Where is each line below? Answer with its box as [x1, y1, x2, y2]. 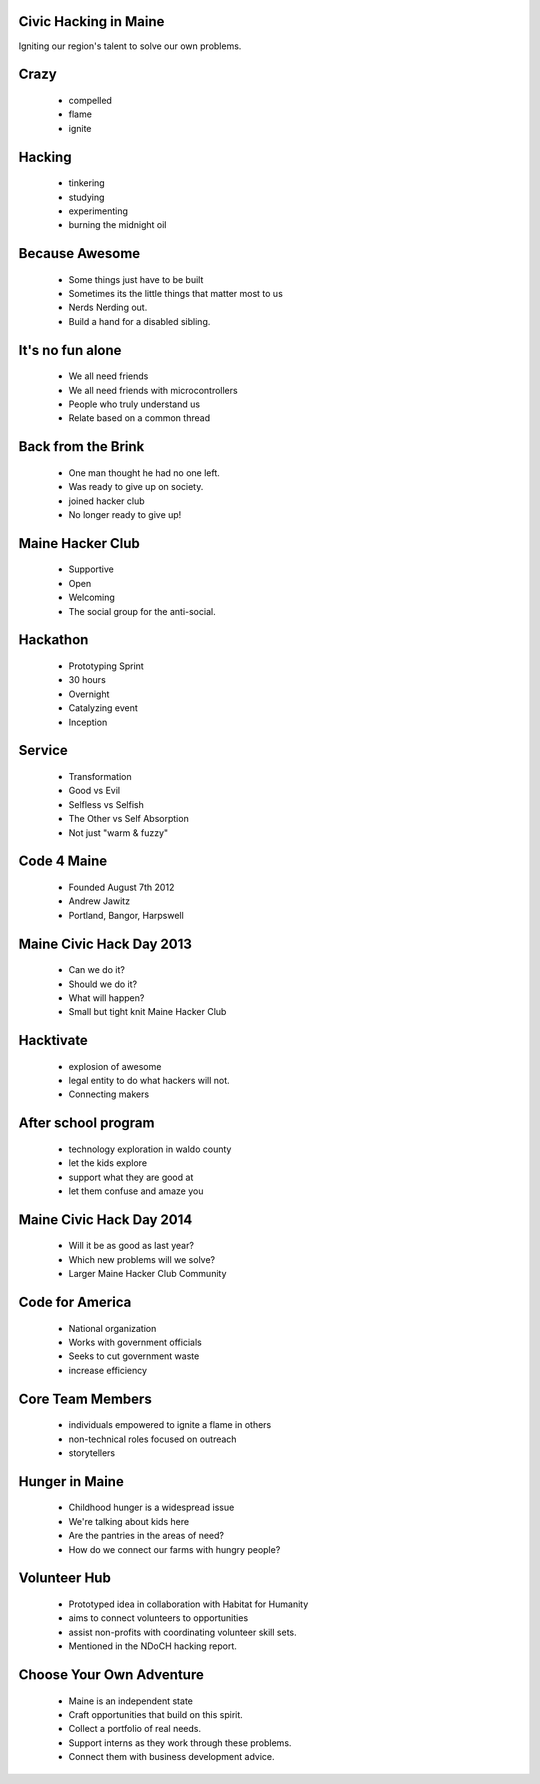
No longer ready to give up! [68, 509, 182, 521]
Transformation [68, 770, 132, 782]
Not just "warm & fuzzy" [68, 826, 169, 839]
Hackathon [18, 631, 89, 649]
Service [18, 742, 69, 759]
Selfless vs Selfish [68, 798, 144, 810]
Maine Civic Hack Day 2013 [18, 935, 192, 952]
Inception [68, 716, 108, 728]
